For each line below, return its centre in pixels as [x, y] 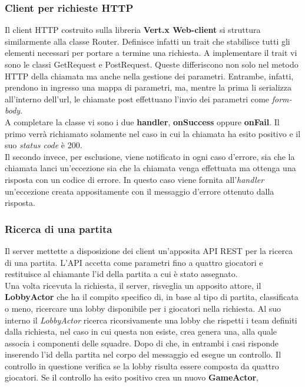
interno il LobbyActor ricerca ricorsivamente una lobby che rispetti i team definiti [151, 320]
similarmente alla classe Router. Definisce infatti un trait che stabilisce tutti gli [147, 41]
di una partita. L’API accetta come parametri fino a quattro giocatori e [134, 262]
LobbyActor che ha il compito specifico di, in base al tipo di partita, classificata [152, 297]
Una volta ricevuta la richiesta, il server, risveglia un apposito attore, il [133, 285]
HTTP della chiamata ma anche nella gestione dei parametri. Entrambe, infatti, [149, 76]
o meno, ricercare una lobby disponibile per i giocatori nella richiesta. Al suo [143, 308]
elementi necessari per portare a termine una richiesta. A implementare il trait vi [151, 53]
